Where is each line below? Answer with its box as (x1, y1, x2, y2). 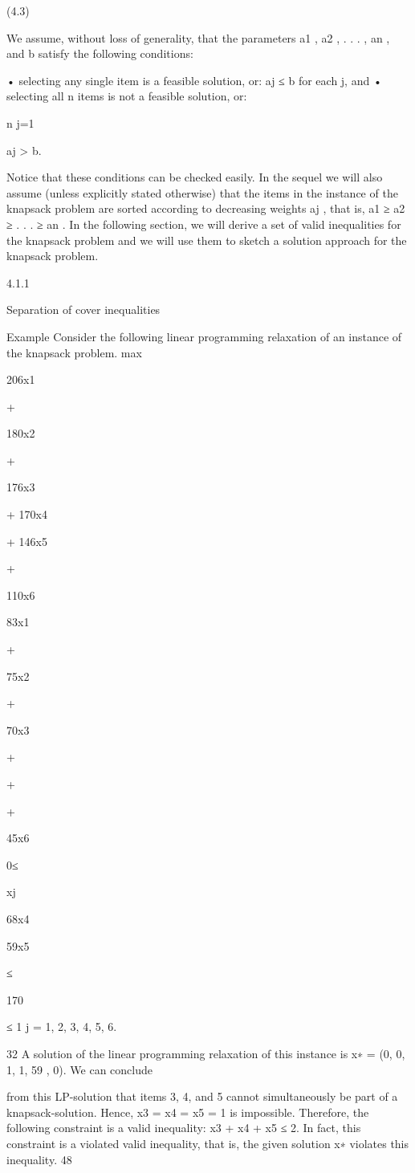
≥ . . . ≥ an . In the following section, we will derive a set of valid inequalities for (6, 215, 401, 232)
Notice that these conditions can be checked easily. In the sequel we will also (6, 169, 383, 185)
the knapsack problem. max (6, 344, 142, 360)
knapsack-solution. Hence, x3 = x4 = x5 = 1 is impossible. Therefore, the (6, 1103, 369, 1120)
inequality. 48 (6, 1151, 72, 1167)
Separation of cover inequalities (6, 301, 161, 318)
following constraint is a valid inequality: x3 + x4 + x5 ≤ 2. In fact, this (6, 1119, 361, 1136)
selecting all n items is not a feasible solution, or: (6, 88, 247, 104)
